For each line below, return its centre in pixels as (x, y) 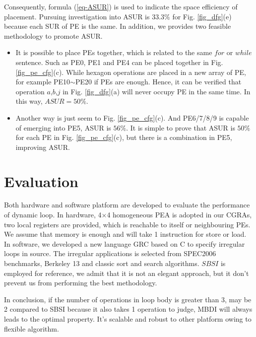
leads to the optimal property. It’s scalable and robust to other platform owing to (128, 318)
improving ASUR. (43, 147)
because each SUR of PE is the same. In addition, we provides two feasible (118, 26)
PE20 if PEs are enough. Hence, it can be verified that (158, 82)
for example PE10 (43, 82)
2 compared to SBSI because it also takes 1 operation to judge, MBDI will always (128, 309)
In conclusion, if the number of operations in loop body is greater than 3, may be (128, 299)
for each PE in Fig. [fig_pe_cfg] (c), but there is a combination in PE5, (124, 137)
